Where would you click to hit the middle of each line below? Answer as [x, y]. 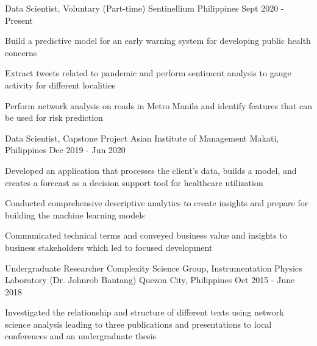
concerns [21, 52]
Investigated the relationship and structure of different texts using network [144, 312]
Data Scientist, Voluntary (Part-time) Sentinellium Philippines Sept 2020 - [144, 8]
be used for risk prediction [54, 117]
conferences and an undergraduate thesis [81, 336]
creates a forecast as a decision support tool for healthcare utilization [134, 182]
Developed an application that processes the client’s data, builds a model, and [151, 170]
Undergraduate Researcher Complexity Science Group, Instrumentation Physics [154, 268]
